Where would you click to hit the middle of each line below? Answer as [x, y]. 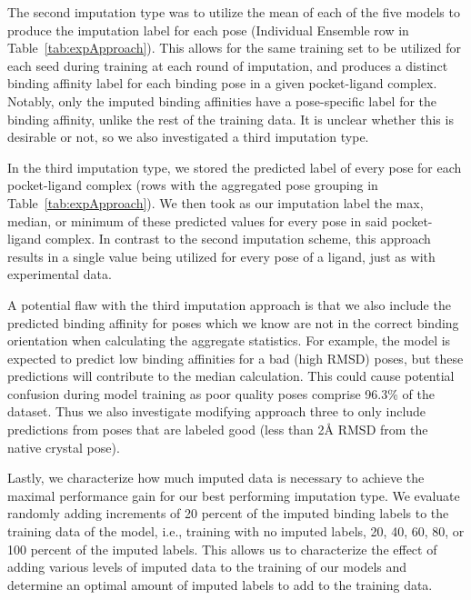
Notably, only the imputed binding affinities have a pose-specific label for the [222, 100]
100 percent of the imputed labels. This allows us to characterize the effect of [222, 549]
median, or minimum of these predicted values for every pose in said [198, 220]
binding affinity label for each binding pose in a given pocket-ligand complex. [222, 83]
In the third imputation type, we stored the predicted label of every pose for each [235, 167]
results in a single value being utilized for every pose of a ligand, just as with [221, 256]
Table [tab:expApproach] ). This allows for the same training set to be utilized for [235, 48]
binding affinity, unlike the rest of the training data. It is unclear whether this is [230, 119]
